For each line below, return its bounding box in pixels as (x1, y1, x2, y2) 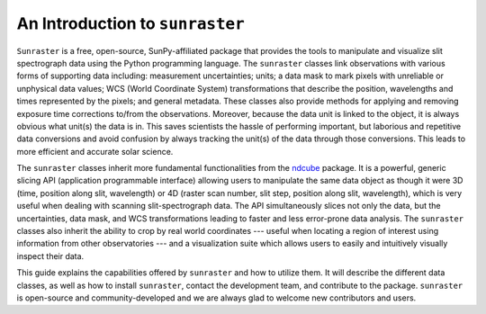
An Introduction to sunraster (16, 13, 245, 33)
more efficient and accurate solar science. (16, 146, 174, 157)
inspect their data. (16, 250, 85, 261)
